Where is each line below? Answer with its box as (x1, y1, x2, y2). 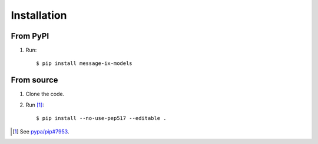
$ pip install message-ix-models (36, 60, 132, 67)
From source (11, 75, 58, 85)
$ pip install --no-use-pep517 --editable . (36, 115, 167, 122)
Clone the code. (25, 91, 65, 98)
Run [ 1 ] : (25, 101, 44, 108)
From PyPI (11, 31, 49, 41)
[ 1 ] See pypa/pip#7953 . (12, 128, 69, 135)
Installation (11, 9, 67, 22)
